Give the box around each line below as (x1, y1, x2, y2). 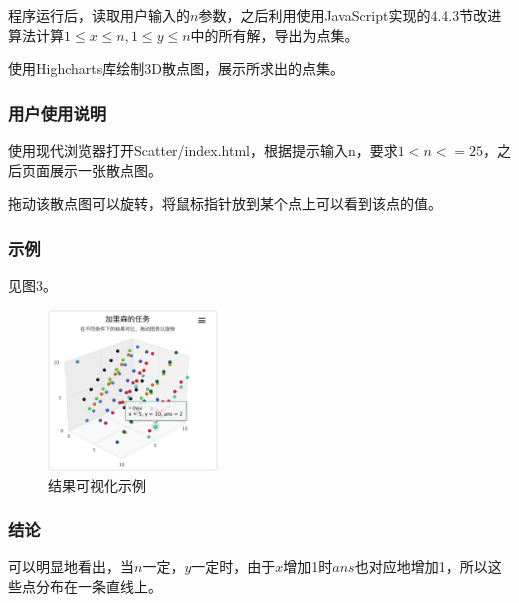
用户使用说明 (8, 100, 107, 125)
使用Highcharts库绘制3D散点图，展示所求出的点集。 (8, 58, 344, 79)
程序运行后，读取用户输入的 (8, 5, 190, 25)
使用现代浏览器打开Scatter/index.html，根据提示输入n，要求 (8, 140, 398, 160)
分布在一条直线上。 (35, 575, 162, 596)
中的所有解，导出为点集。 (190, 24, 359, 45)
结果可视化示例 (48, 474, 146, 495)
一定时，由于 (191, 556, 276, 577)
